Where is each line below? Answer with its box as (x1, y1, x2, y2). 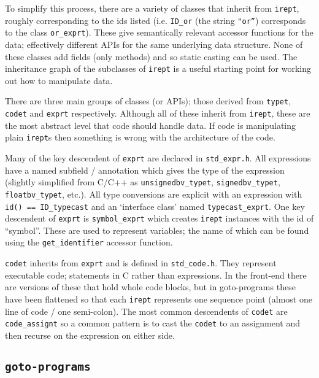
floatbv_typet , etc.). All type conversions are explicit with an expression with (5, 187, 302, 200)
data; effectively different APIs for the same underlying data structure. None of (5, 37, 303, 50)
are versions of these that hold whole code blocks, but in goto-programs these (5, 280, 296, 293)
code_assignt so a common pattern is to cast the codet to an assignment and (5, 317, 301, 330)
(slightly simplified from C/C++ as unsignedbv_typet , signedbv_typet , (5, 175, 280, 188)
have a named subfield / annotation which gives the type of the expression (5, 163, 285, 176)
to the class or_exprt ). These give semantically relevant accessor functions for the (5, 26, 313, 39)
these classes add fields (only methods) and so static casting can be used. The (5, 50, 298, 63)
